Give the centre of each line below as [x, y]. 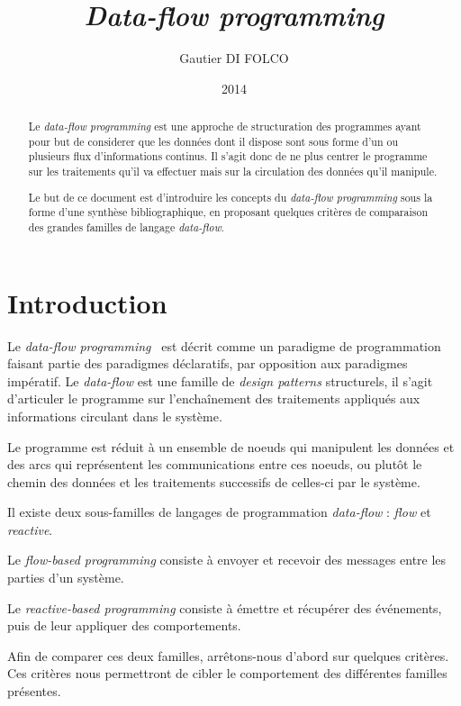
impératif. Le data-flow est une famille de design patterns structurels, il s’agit [220, 380]
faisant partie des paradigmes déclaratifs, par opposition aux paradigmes [208, 363]
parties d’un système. [66, 578]
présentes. [34, 691]
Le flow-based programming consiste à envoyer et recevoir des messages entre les [227, 560]
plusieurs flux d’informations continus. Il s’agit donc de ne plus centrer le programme [228, 156]
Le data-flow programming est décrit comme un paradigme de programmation [224, 345]
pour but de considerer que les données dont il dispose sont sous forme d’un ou [213, 141]
